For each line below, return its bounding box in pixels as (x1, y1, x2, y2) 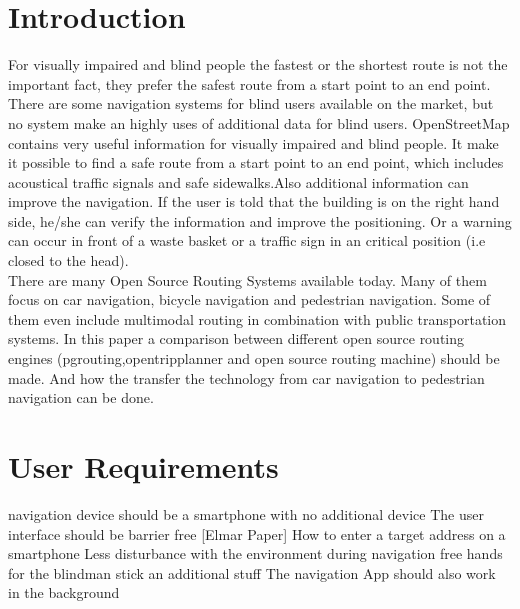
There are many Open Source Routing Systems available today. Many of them (8, 269, 487, 290)
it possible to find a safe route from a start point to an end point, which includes (8, 152, 504, 173)
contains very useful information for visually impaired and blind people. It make (8, 132, 499, 153)
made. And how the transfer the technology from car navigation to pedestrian (8, 367, 485, 388)
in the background (8, 582, 120, 603)
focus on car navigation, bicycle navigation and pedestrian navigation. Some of (8, 289, 491, 310)
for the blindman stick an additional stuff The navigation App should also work (8, 562, 496, 583)
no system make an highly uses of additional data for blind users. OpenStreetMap (8, 112, 510, 133)
